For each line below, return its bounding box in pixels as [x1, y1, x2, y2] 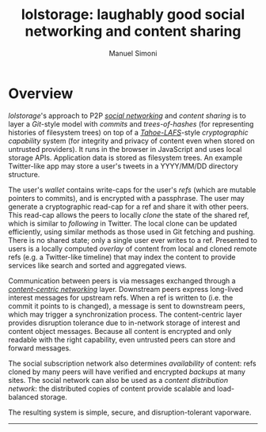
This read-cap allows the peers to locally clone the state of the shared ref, [8, 210, 249, 219]
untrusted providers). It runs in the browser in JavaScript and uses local [8, 144, 242, 153]
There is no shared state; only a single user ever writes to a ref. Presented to [8, 235, 257, 244]
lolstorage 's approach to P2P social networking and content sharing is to [8, 111, 247, 120]
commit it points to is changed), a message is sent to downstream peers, [8, 301, 245, 310]
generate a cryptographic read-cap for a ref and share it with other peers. [8, 202, 249, 211]
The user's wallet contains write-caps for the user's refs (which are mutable [8, 184, 256, 195]
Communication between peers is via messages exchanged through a [8, 275, 236, 286]
